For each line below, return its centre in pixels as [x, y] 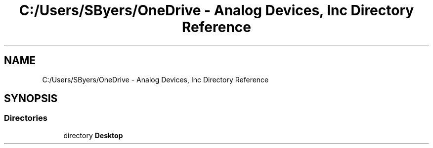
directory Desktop [93, 135]
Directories [26, 118]
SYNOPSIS [31, 99]
